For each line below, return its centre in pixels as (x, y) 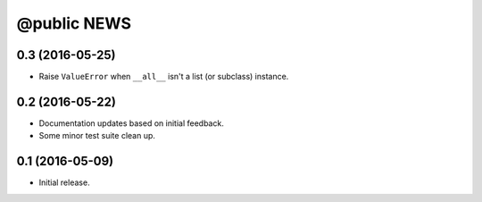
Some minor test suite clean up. (97, 136)
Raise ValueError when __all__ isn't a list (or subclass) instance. (164, 77)
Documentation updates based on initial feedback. (132, 123)
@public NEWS (74, 23)
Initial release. (64, 182)
